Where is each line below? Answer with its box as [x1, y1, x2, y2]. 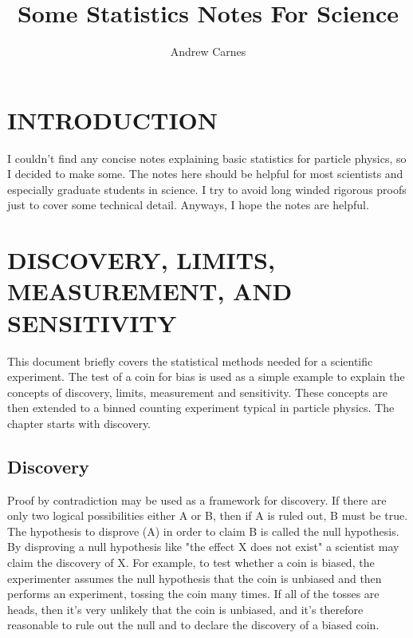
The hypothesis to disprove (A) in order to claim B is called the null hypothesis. [7, 522, 399, 539]
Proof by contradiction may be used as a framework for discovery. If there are [7, 491, 387, 508]
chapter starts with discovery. [7, 414, 151, 431]
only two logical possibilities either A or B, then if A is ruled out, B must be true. [7, 507, 408, 524]
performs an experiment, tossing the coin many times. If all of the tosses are [7, 585, 380, 602]
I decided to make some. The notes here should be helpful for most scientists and [7, 165, 403, 182]
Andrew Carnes [170, 43, 246, 60]
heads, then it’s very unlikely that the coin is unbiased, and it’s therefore [7, 600, 364, 617]
